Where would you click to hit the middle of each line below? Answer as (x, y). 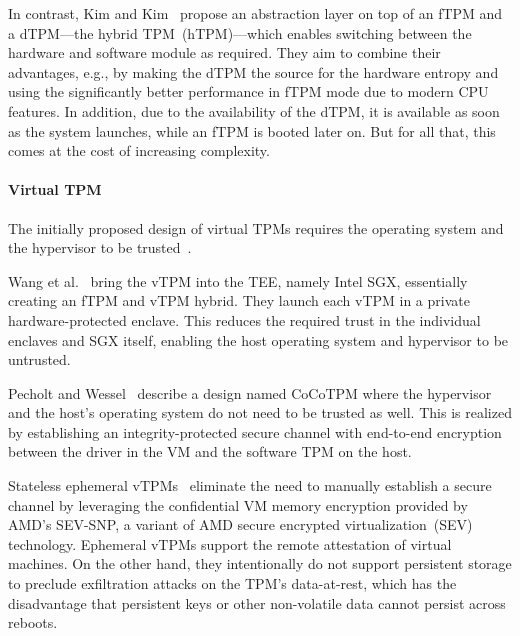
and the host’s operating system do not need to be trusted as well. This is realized (260, 412)
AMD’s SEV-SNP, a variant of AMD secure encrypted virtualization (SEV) (240, 524)
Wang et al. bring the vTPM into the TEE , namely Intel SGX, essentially (238, 280)
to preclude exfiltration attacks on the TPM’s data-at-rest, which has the (232, 583)
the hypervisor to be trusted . (100, 247)
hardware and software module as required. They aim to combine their (224, 52)
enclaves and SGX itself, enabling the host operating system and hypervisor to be (258, 339)
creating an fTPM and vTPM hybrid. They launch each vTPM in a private (239, 300)
